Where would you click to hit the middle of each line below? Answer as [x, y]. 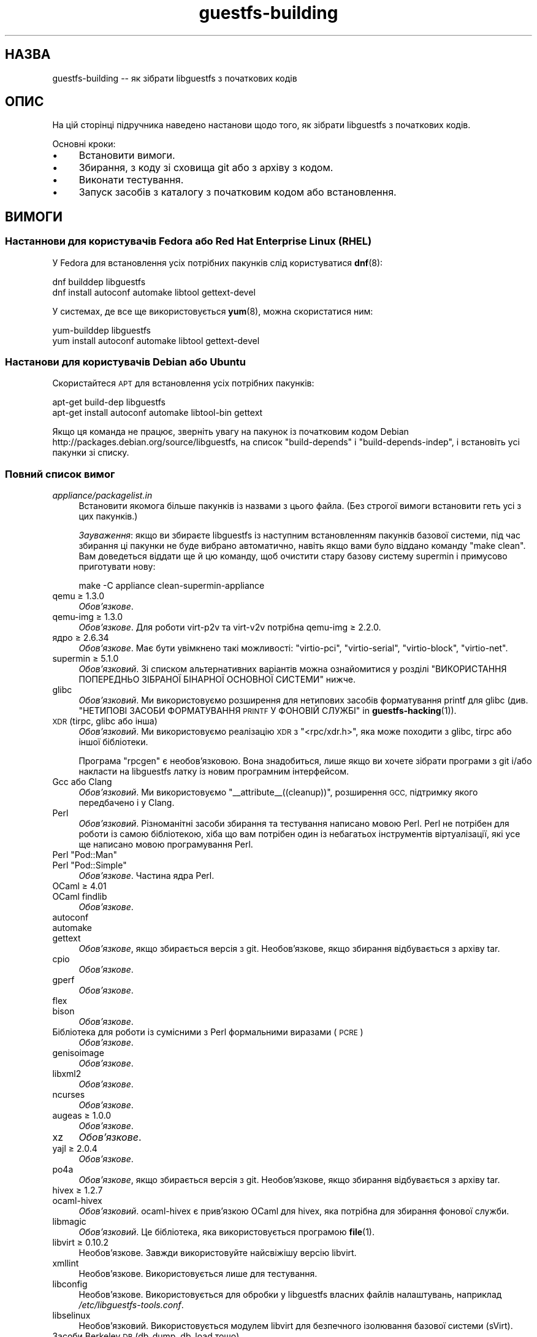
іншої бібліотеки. [113, 742]
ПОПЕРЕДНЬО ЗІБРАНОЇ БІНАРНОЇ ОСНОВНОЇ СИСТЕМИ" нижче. [217, 680]
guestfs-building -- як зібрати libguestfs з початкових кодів [175, 78]
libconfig [70, 1284]
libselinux [71, 1316]
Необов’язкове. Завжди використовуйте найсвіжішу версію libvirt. [218, 1253]
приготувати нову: [117, 567]
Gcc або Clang [82, 782]
